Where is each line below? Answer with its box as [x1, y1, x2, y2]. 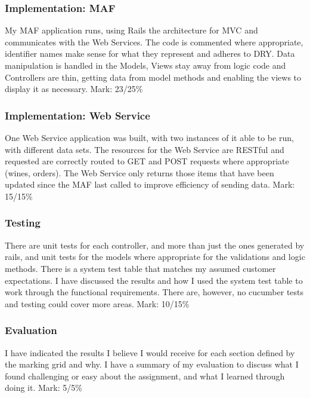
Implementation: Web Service [5, 108, 150, 123]
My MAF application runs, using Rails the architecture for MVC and [5, 24, 258, 36]
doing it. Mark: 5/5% [5, 381, 82, 394]
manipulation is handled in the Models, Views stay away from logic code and [5, 59, 286, 71]
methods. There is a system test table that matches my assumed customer [5, 262, 276, 274]
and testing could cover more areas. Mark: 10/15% [5, 297, 190, 310]
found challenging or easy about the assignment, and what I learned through [5, 369, 285, 382]
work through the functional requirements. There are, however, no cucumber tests [5, 286, 304, 298]
